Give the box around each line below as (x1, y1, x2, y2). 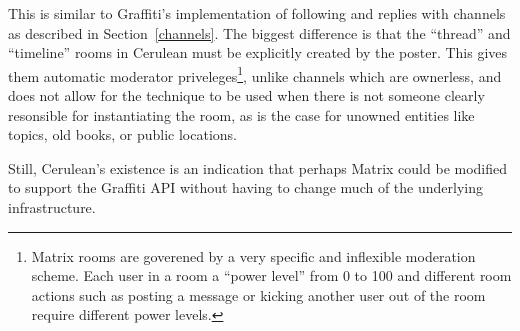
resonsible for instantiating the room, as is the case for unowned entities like (8, 104, 475, 125)
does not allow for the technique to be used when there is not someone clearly (8, 85, 485, 106)
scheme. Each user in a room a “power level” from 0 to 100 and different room (31, 265, 512, 286)
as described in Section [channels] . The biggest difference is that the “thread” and (8, 22, 511, 43)
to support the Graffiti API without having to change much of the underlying (8, 177, 483, 198)
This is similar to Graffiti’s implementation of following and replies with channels (8, 3, 506, 23)
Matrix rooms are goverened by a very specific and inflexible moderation (31, 245, 476, 266)
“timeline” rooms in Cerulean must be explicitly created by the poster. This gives (8, 42, 508, 63)
